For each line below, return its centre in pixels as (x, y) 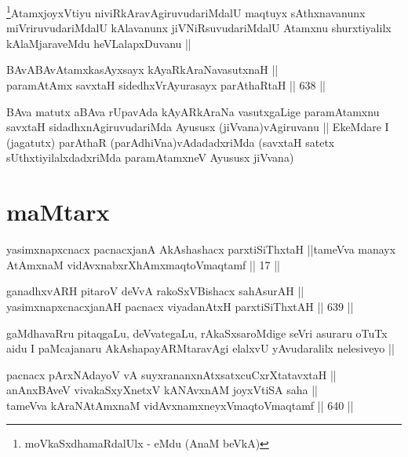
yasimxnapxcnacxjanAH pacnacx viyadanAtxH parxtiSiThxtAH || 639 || (180, 306)
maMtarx (58, 212)
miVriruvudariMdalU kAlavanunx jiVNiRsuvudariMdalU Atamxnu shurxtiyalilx (199, 28)
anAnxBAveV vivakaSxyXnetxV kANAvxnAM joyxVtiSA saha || (162, 390)
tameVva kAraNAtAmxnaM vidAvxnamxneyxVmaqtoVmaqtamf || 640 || (180, 405)
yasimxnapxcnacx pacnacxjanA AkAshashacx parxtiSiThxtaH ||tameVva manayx (201, 249)
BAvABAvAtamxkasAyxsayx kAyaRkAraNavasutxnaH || (142, 69)
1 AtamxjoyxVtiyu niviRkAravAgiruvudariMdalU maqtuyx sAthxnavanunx (186, 11)
